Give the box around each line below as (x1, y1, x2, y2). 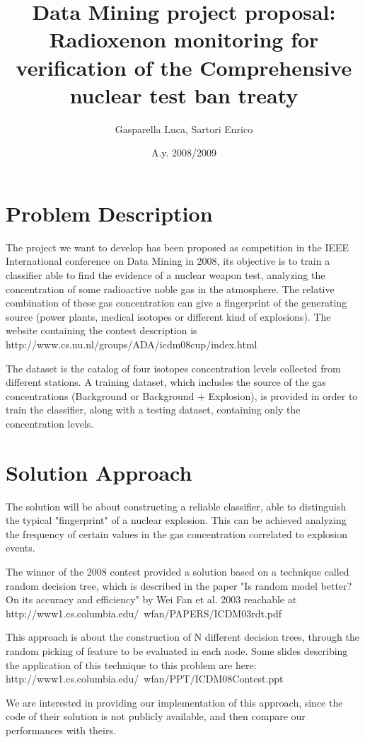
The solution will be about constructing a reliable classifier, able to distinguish (6, 498, 347, 513)
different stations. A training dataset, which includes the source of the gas (6, 375, 326, 389)
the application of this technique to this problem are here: (6, 657, 257, 672)
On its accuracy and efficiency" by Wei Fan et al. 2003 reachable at (6, 592, 297, 607)
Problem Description (6, 198, 213, 227)
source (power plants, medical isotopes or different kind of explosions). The (6, 309, 331, 324)
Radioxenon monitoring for (49, 25, 319, 54)
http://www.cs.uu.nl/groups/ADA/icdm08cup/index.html (6, 336, 257, 351)
